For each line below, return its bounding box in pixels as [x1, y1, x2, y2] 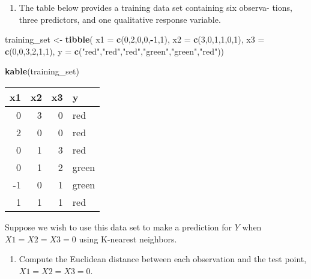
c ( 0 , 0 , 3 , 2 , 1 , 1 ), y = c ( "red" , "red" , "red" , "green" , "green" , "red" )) [5, 44, 225, 57]
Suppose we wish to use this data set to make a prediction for [5, 220, 232, 233]
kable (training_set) [5, 65, 79, 77]
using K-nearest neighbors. [79, 232, 177, 245]
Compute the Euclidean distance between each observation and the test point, [19, 253, 307, 265]
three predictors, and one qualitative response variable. [19, 13, 221, 25]
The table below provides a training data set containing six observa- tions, [19, 1, 292, 13]
